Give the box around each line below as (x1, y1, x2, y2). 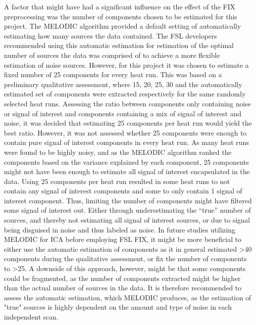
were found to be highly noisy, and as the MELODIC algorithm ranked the (4, 146, 232, 157)
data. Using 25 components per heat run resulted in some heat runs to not (4, 176, 230, 186)
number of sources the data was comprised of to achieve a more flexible (4, 49, 220, 60)
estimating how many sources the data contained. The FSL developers (4, 30, 217, 41)
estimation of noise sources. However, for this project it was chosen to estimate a (4, 59, 249, 70)
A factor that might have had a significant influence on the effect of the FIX (4, 1, 235, 11)
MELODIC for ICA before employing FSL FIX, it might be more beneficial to (4, 234, 242, 244)
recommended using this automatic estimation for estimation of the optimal (4, 40, 234, 50)
